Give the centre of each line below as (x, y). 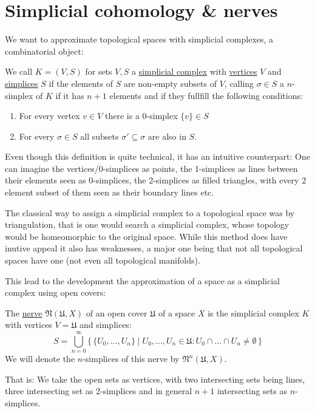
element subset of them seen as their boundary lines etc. (110, 192)
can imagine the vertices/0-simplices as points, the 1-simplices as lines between (151, 168)
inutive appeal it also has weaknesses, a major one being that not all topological (154, 248)
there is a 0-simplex (141, 116)
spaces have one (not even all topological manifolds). (103, 260)
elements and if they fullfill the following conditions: (206, 95)
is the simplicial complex (253, 312)
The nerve (24, 312)
